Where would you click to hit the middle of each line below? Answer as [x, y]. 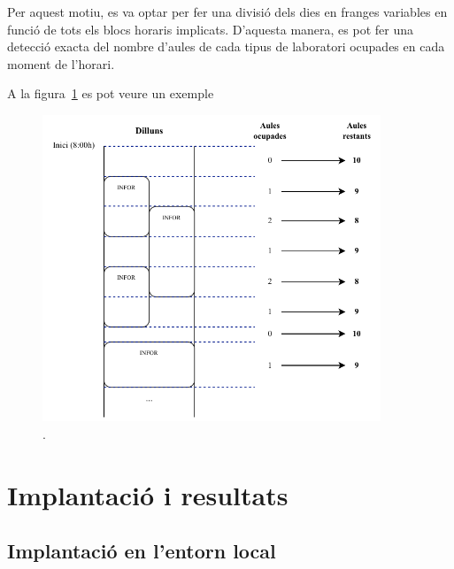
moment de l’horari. [61, 63]
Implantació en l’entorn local [142, 551]
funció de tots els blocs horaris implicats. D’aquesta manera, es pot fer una [210, 29]
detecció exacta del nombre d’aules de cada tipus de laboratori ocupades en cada [226, 46]
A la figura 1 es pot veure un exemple [111, 93]
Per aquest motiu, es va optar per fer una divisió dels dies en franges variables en [227, 12]
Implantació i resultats [148, 494]
